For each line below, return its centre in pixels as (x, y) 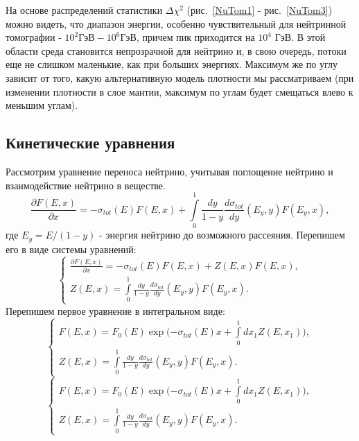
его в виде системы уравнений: (71, 249)
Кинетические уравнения (90, 142)
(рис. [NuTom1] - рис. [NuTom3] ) (260, 10)
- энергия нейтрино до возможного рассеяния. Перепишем (222, 235)
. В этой (308, 37)
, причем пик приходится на (195, 37)
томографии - (34, 37)
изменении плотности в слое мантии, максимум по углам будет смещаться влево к (179, 91)
